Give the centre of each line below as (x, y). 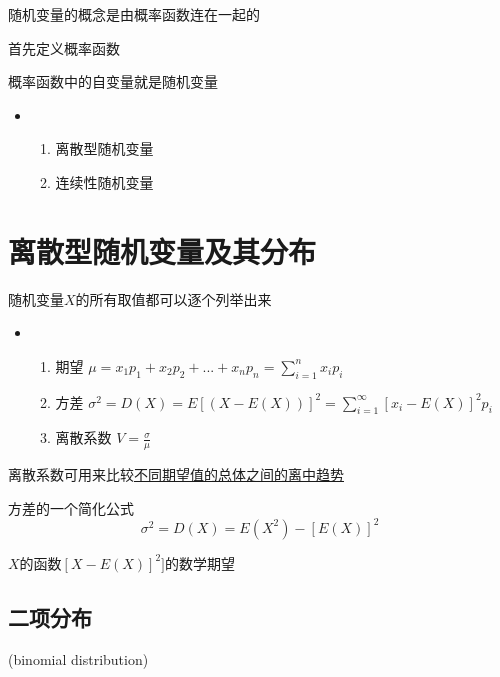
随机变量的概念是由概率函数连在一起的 (134, 14)
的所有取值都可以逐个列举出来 (173, 298)
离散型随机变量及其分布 (162, 250)
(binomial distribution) (78, 658)
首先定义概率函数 (64, 47)
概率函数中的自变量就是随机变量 (113, 81)
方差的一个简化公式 (71, 507)
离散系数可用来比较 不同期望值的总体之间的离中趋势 (176, 474)
